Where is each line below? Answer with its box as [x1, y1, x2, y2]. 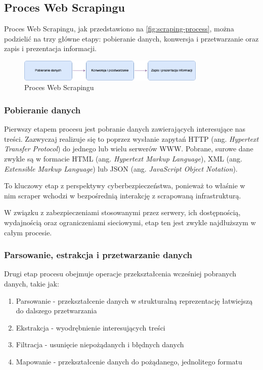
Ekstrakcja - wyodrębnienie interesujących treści [16, 322, 165, 333]
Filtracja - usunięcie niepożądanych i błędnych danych [16, 339, 184, 350]
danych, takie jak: [4, 278, 59, 289]
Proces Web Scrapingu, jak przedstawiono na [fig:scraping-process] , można [4, 23, 234, 34]
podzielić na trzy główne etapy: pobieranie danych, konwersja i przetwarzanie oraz [4, 33, 259, 44]
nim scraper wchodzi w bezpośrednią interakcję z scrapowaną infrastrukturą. [4, 190, 241, 200]
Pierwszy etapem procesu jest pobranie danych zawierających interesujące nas [4, 124, 246, 134]
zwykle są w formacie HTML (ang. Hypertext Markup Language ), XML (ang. [4, 153, 242, 163]
